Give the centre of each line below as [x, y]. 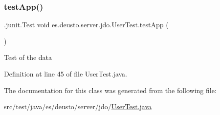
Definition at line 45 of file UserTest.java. [66, 74]
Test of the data [28, 57]
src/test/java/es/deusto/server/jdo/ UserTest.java [78, 106]
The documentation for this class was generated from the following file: [110, 90]
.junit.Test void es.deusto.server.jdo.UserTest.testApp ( [86, 25]
